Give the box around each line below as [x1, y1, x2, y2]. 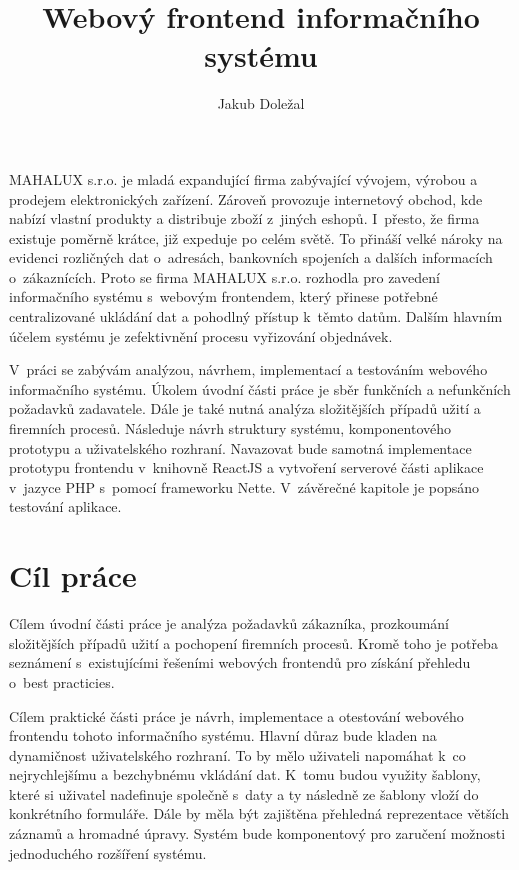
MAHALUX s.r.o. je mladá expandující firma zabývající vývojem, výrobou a [9, 168, 478, 189]
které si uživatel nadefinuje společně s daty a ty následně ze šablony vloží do [9, 783, 479, 804]
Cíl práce [9, 555, 137, 596]
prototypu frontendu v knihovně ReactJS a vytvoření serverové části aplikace [9, 457, 484, 478]
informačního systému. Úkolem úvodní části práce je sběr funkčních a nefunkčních [9, 378, 511, 399]
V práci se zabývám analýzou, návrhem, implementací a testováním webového [9, 359, 488, 380]
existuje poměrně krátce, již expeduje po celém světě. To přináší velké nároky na [9, 227, 503, 248]
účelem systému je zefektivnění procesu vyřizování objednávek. [9, 325, 393, 346]
